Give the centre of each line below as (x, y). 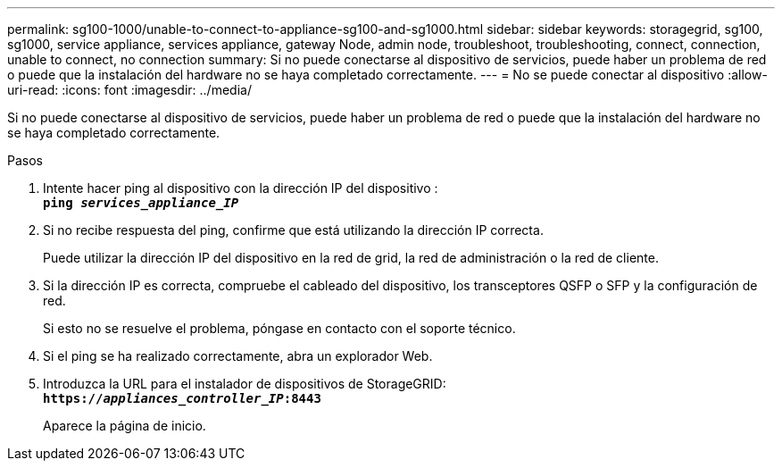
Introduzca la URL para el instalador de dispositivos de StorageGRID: (245, 384)
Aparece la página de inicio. (125, 426)
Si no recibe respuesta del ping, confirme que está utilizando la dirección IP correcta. (293, 230)
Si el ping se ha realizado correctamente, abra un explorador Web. (238, 356)
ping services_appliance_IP (141, 203)
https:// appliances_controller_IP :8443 (182, 398)
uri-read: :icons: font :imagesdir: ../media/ (129, 90)
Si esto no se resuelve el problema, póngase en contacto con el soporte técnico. (279, 328)
